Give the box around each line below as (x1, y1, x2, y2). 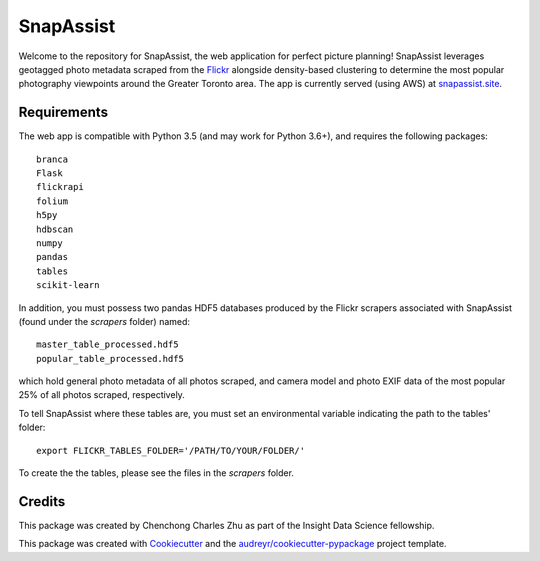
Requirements (18, 104, 109, 121)
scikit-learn (36, 280, 100, 291)
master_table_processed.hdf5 (36, 339, 179, 350)
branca (36, 153, 69, 165)
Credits (18, 493, 66, 510)
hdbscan (36, 223, 74, 235)
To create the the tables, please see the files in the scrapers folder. (18, 467, 295, 479)
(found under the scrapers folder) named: (18, 315, 190, 327)
